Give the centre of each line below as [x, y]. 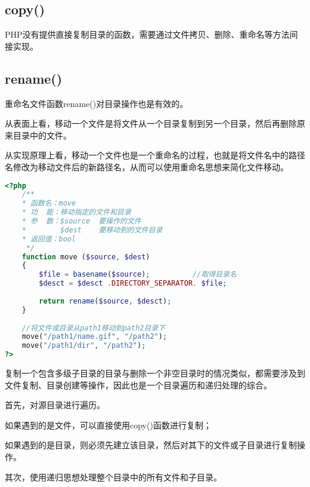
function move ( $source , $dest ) [86, 257]
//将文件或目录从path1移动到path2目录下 [94, 328]
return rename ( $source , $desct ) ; [105, 301]
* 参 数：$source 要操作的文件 [81, 221]
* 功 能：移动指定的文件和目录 [76, 212]
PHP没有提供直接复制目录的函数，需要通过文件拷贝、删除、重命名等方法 [147, 34]
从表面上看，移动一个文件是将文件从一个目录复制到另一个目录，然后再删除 [151, 123]
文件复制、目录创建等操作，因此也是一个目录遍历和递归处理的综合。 [138, 385]
